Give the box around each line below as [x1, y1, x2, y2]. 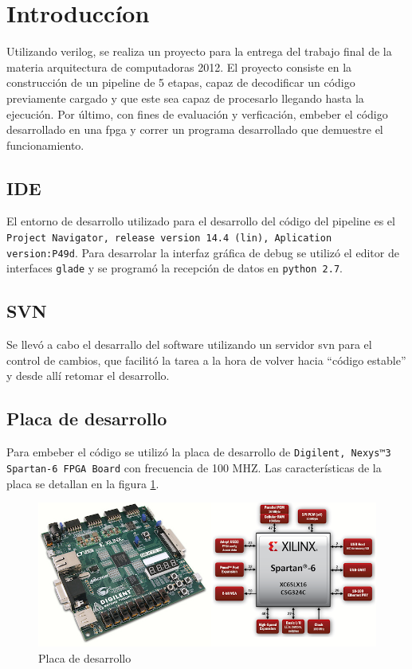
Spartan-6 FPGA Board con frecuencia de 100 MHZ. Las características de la [6, 459, 382, 475]
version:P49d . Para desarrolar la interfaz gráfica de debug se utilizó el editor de [6, 244, 399, 260]
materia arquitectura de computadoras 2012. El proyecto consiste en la [6, 58, 352, 75]
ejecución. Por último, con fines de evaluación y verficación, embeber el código [6, 105, 388, 122]
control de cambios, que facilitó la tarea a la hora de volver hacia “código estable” [6, 351, 406, 368]
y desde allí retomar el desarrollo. [6, 367, 170, 384]
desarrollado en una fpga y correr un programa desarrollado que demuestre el [6, 121, 383, 138]
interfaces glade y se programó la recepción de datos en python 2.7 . [6, 260, 343, 276]
